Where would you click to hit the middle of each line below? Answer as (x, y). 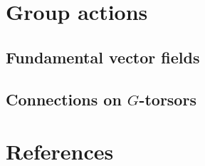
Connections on (64, 99)
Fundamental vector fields (103, 57)
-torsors (168, 99)
